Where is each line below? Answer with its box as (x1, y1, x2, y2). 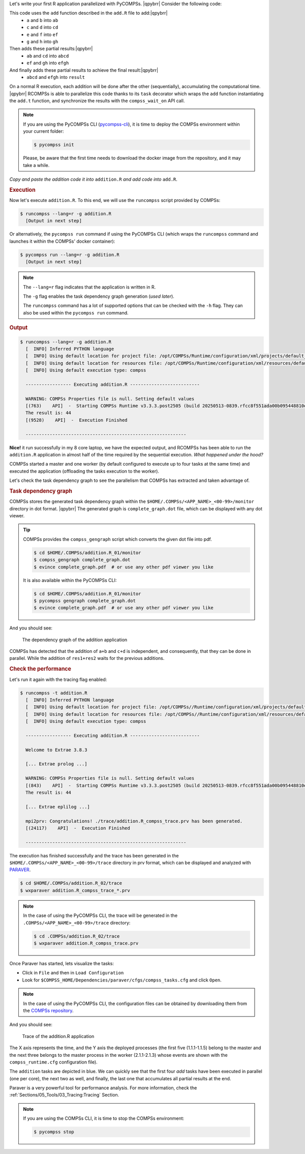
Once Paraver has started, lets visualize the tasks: (9, 960, 114, 966)
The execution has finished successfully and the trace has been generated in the (9, 852, 179, 858)
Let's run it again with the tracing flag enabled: (9, 676, 107, 682)
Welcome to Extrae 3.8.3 (25, 747, 87, 753)
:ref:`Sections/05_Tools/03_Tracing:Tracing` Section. (9, 1092, 119, 1098)
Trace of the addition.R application (22, 1033, 95, 1039)
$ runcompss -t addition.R (20, 690, 87, 696)
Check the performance (9, 666, 71, 673)
